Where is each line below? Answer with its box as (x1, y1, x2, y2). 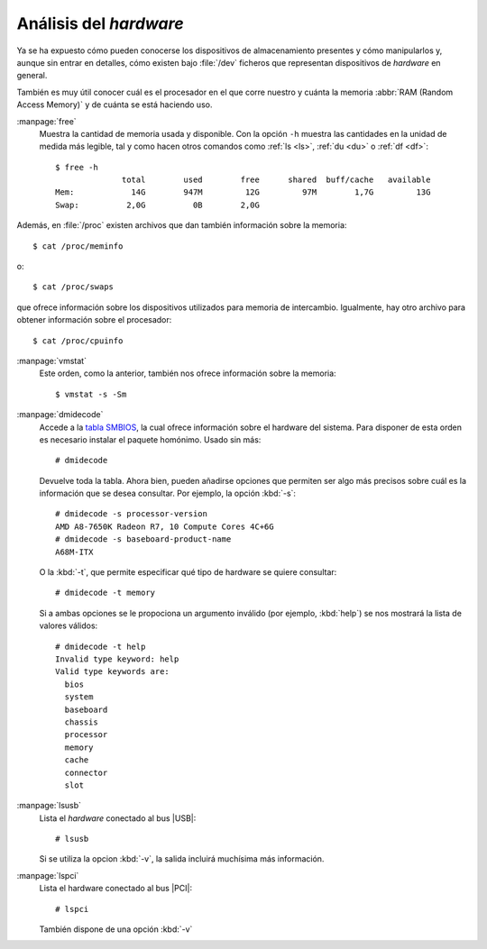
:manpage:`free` (16, 115, 77, 126)
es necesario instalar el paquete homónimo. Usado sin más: (39, 433, 262, 445)
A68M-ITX (55, 546, 94, 557)
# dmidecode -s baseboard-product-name (55, 534, 232, 544)
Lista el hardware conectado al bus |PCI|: (39, 883, 193, 894)
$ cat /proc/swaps (32, 282, 115, 292)
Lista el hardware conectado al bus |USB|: (39, 812, 197, 824)
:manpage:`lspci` (16, 870, 79, 881)
